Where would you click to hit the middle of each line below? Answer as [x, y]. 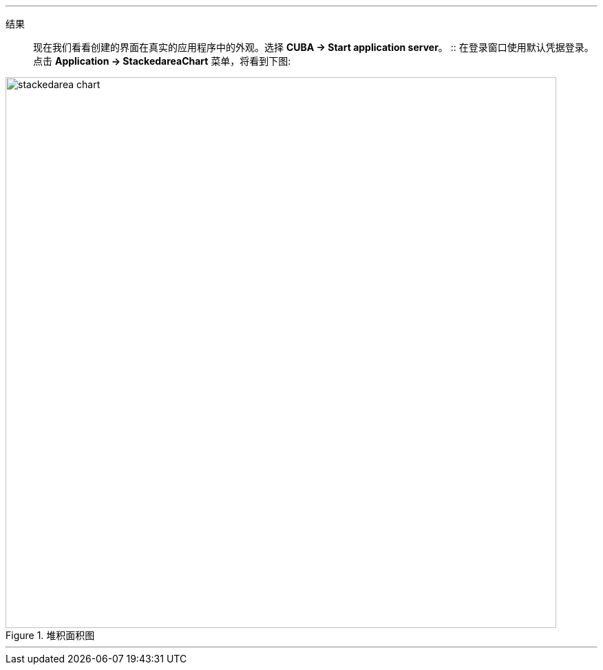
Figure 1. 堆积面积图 [50, 635]
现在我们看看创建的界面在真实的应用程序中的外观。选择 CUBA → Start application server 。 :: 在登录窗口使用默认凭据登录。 [314, 47]
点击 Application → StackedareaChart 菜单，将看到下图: [162, 61]
